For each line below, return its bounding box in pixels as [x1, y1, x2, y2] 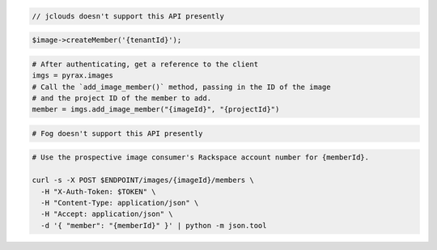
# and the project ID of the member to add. [32, 93, 212, 103]
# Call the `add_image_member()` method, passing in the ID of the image [32, 82, 331, 91]
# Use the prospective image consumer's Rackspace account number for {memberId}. [32, 153, 370, 162]
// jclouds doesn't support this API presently [32, 11, 224, 20]
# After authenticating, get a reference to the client [32, 59, 259, 69]
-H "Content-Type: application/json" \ [40, 198, 199, 208]
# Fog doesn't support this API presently [32, 129, 203, 138]
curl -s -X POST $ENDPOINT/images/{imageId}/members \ [32, 176, 254, 185]
